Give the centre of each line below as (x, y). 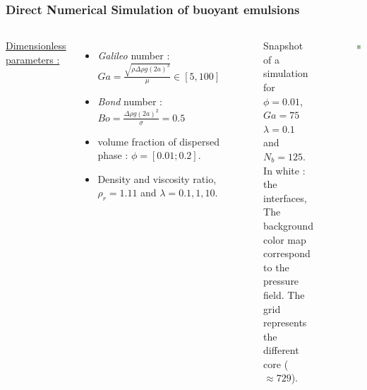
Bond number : (130, 101)
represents (285, 323)
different (281, 350)
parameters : (33, 59)
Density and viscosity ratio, (157, 178)
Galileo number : (134, 55)
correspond (287, 253)
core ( (276, 364)
